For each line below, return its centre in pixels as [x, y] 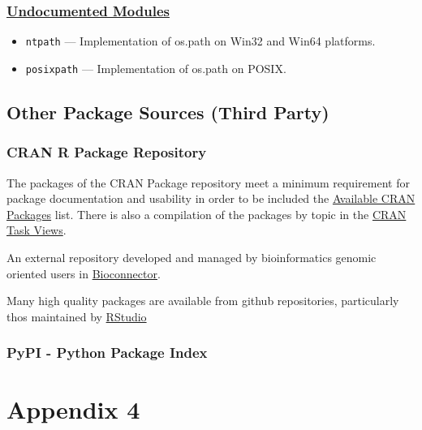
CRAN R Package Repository [107, 152]
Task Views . [37, 230]
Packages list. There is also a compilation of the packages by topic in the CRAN [207, 214]
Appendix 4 [73, 409]
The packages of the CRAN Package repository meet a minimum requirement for [208, 182]
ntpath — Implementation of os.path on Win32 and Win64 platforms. [200, 41]
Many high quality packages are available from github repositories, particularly [203, 301]
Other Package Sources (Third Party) [168, 112]
